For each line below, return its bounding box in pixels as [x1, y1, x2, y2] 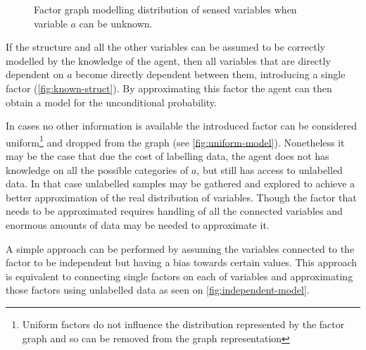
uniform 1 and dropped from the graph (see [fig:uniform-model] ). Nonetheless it [6, 132, 345, 149]
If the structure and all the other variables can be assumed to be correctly [6, 39, 325, 54]
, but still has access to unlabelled [196, 162, 343, 177]
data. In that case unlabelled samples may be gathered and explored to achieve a [6, 176, 355, 191]
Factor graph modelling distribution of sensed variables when [34, 2, 297, 16]
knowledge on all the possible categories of [6, 162, 189, 177]
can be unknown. [79, 15, 153, 30]
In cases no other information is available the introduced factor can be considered [6, 118, 358, 133]
